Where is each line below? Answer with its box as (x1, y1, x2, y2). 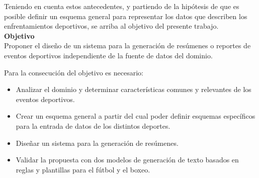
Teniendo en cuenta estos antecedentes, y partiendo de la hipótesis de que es (4, 1, 239, 11)
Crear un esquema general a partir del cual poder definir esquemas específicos (16, 111, 255, 121)
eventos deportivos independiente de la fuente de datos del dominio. (4, 50, 213, 60)
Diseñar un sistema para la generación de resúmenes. (16, 137, 179, 148)
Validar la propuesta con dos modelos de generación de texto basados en (16, 154, 239, 165)
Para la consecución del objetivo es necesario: (4, 67, 143, 77)
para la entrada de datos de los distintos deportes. (16, 120, 170, 131)
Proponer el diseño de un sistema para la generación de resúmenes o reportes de (4, 40, 251, 51)
